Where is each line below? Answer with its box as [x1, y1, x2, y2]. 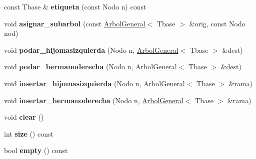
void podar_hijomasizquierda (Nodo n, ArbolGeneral [4, 44, 178, 55]
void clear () [4, 112, 44, 122]
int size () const [4, 128, 53, 139]
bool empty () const [4, 145, 68, 156]
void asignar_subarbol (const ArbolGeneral [4, 18, 145, 28]
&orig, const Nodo [189, 18, 245, 28]
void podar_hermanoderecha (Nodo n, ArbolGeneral [4, 61, 177, 72]
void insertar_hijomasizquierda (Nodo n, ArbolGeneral [4, 78, 185, 88]
